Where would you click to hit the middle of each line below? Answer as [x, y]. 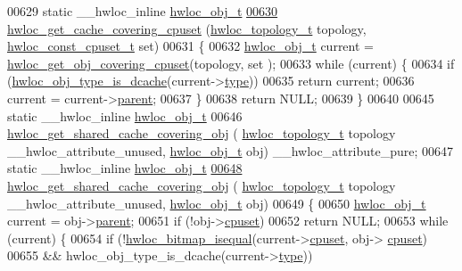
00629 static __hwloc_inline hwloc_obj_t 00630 [143, 11]
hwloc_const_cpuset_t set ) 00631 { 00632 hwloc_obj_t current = [190, 46]
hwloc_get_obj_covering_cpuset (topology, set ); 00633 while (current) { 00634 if [231, 63]
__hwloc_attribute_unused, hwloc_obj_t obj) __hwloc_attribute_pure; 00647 [230, 150]
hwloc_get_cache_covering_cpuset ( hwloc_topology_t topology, [187, 28]
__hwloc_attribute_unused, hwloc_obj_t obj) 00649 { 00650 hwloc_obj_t [217, 203]
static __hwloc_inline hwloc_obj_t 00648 [125, 168]
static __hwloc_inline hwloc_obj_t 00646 [125, 115]
